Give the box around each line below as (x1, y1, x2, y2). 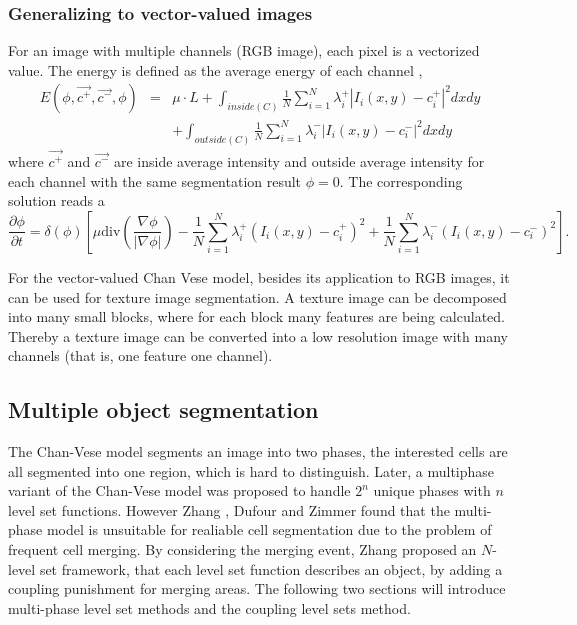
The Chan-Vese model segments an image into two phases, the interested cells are (8, 441, 508, 462)
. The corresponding (339, 170, 463, 191)
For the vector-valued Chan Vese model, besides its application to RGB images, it (8, 266, 510, 287)
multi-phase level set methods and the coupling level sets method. (8, 597, 411, 618)
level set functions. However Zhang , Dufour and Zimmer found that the (8, 499, 450, 520)
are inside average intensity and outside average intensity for (113, 151, 485, 172)
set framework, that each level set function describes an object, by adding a (39, 558, 503, 579)
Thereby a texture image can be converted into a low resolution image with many (8, 325, 508, 346)
